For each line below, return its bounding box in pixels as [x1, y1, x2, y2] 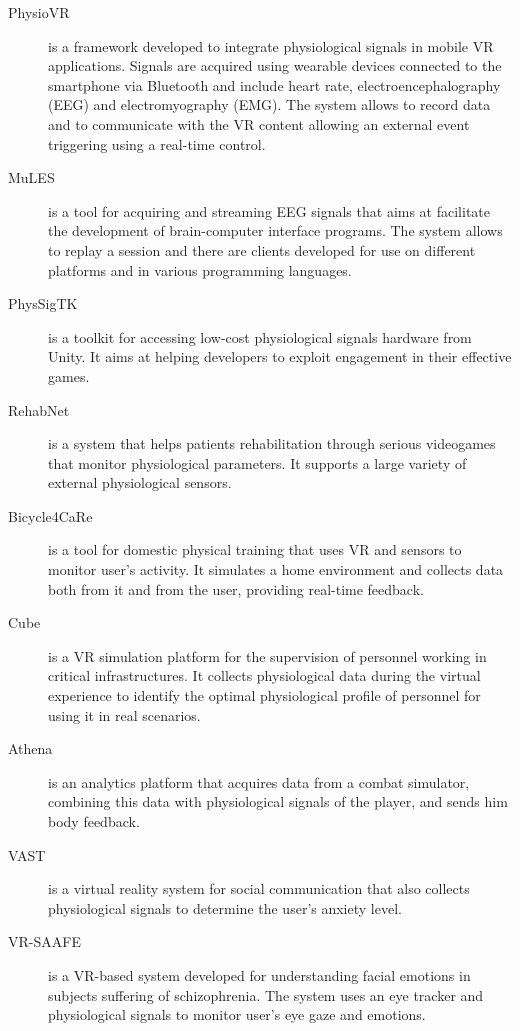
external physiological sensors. [48, 472, 232, 493]
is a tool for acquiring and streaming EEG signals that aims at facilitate [48, 200, 491, 221]
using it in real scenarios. [48, 704, 201, 725]
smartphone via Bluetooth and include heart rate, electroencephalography [48, 74, 501, 95]
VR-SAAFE [8, 931, 81, 952]
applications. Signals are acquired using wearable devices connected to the [48, 55, 502, 76]
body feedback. [48, 811, 140, 831]
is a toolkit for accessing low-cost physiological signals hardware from [48, 326, 472, 347]
